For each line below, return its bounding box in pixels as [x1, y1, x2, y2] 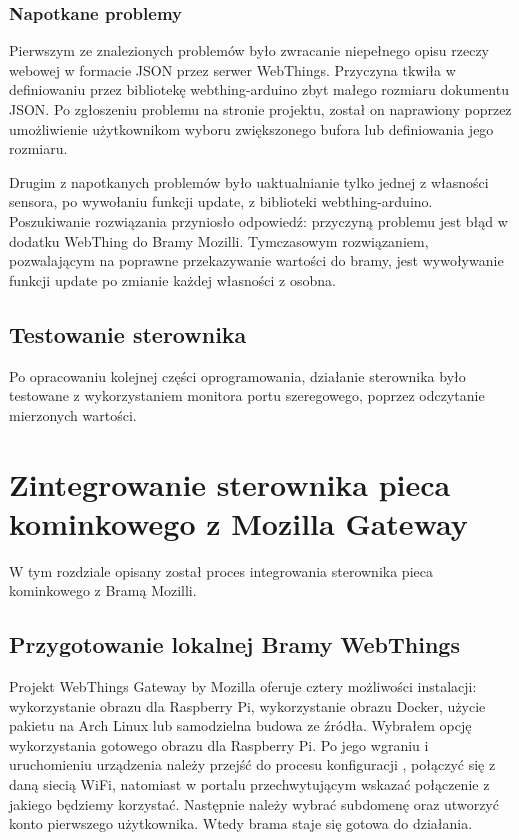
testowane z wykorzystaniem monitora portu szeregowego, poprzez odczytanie [9, 385, 485, 406]
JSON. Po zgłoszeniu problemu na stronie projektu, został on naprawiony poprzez [9, 99, 512, 119]
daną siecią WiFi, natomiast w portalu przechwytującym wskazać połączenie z [9, 774, 490, 794]
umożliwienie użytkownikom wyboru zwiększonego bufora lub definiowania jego [9, 118, 494, 139]
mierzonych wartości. [9, 404, 137, 425]
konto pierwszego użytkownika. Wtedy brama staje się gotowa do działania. [9, 813, 473, 834]
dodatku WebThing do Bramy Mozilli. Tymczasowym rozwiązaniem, [9, 230, 429, 251]
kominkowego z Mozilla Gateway [9, 502, 468, 543]
